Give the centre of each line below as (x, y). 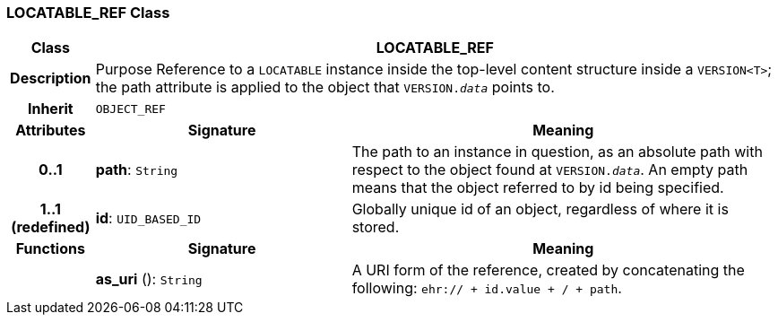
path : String (137, 170)
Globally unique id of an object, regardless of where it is (540, 209)
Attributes (51, 131)
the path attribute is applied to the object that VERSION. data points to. (325, 87)
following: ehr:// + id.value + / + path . (487, 288)
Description (51, 78)
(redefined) (51, 227)
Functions (50, 249)
